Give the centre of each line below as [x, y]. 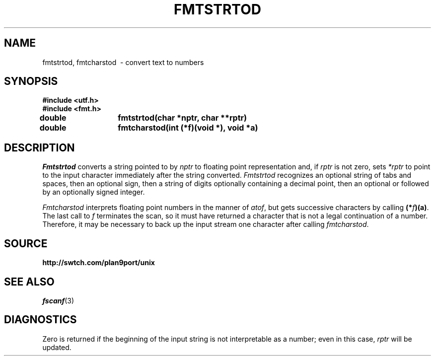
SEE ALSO [29, 282]
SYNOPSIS [31, 81]
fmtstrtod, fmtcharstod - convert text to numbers [123, 62]
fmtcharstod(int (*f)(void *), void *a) [188, 128]
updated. [57, 347]
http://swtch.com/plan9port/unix [99, 263]
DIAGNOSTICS [40, 320]
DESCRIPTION [39, 147]
